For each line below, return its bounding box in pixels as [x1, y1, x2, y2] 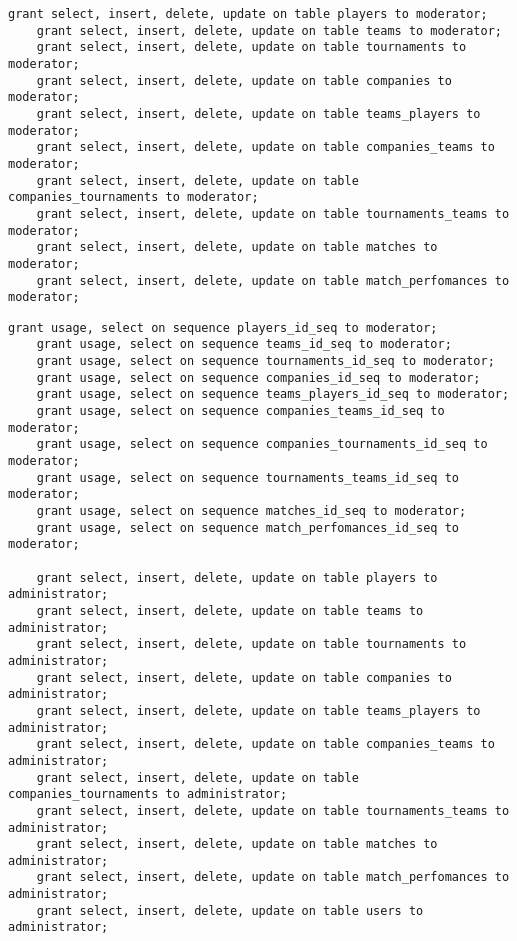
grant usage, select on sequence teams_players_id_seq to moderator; [36, 387, 510, 402]
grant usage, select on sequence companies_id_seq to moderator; [36, 370, 481, 385]
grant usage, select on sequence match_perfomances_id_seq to [36, 520, 460, 535]
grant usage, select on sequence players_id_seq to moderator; [8, 320, 438, 335]
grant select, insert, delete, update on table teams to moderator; [36, 23, 502, 38]
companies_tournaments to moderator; [8, 190, 259, 205]
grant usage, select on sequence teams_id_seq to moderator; [36, 337, 452, 352]
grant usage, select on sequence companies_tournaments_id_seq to [36, 437, 488, 452]
